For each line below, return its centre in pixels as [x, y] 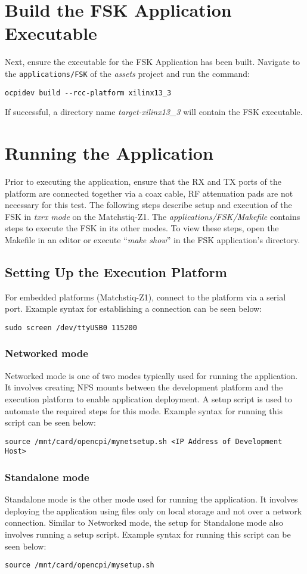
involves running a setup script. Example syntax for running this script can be [148, 534]
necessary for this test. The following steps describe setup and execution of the [148, 205]
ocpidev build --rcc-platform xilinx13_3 [88, 93]
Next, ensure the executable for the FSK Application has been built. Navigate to [153, 62]
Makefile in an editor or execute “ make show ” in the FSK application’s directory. [153, 239]
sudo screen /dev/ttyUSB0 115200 [71, 328]
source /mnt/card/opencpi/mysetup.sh [80, 565]
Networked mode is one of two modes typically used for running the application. [151, 375]
